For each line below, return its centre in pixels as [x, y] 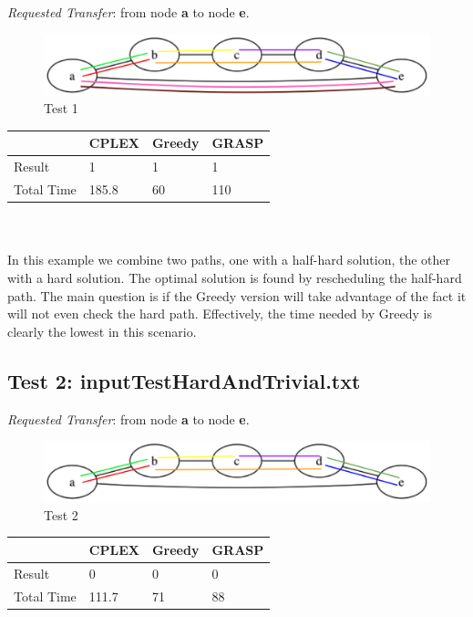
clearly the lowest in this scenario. [102, 331]
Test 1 [61, 108]
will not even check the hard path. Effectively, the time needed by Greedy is [220, 314]
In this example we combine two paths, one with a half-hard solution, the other [229, 260]
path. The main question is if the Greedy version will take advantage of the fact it [237, 295]
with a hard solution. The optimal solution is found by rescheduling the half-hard [235, 277]
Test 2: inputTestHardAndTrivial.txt [184, 380]
